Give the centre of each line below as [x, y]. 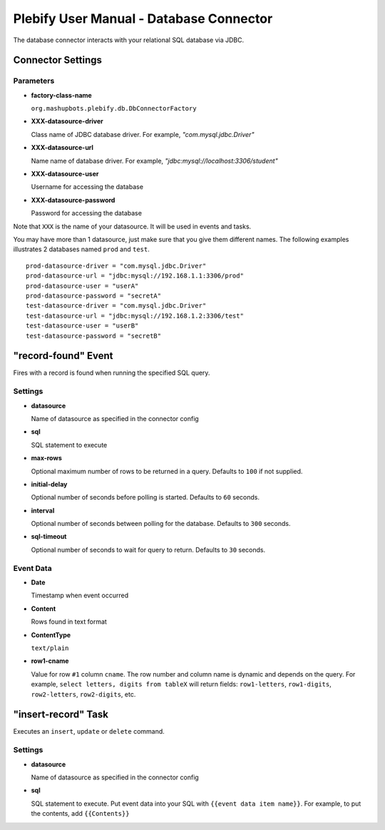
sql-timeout [49, 537]
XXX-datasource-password [73, 200]
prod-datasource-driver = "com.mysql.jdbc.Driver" [116, 265]
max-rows [46, 458]
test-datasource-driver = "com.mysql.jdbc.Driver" [116, 306]
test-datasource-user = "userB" [82, 326]
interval [43, 510]
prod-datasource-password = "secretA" [94, 295]
